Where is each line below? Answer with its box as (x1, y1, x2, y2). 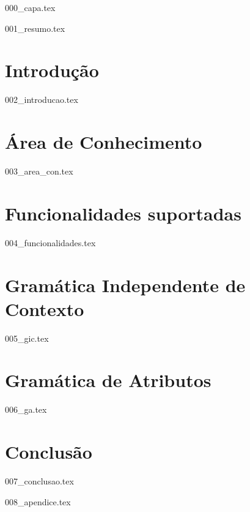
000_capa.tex (5, 1, 56, 13)
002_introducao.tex (5, 93, 78, 106)
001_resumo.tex (5, 21, 65, 34)
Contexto (5, 296, 84, 321)
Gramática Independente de (5, 272, 246, 297)
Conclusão (5, 439, 92, 464)
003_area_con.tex (5, 165, 73, 178)
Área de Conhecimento (5, 129, 202, 154)
